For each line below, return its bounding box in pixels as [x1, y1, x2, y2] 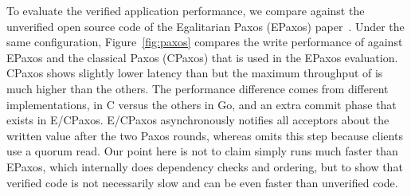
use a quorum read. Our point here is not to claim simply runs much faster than [6, 143, 398, 159]
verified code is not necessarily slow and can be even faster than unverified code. [6, 174, 398, 190]
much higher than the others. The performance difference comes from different [6, 80, 389, 96]
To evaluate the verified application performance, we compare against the [6, 2, 365, 18]
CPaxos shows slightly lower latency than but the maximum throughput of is [6, 65, 383, 81]
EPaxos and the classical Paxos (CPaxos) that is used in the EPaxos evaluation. [6, 49, 398, 65]
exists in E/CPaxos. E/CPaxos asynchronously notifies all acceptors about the [6, 112, 389, 128]
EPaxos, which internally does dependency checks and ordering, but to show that [6, 158, 403, 174]
